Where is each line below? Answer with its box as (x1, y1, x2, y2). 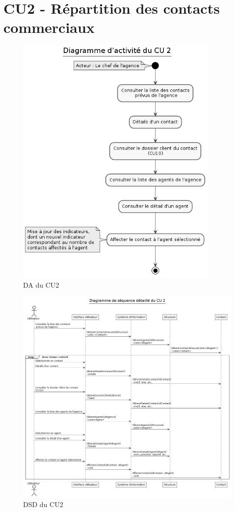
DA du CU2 (23, 279, 59, 290)
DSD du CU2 (23, 499, 63, 510)
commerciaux (3, 17, 95, 37)
